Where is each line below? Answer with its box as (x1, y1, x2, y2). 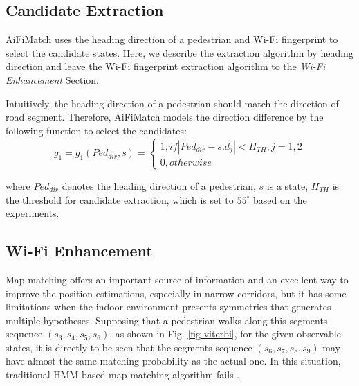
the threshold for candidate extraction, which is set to (6, 192, 234, 207)
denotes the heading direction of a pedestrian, (62, 178, 256, 193)
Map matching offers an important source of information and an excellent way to (6, 272, 349, 286)
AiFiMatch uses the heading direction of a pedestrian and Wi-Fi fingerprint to (6, 32, 338, 46)
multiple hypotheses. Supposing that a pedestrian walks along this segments (6, 313, 328, 327)
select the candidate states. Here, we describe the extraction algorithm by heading (6, 45, 353, 60)
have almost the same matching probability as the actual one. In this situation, (6, 353, 341, 368)
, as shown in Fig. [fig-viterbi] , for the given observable (109, 326, 341, 341)
